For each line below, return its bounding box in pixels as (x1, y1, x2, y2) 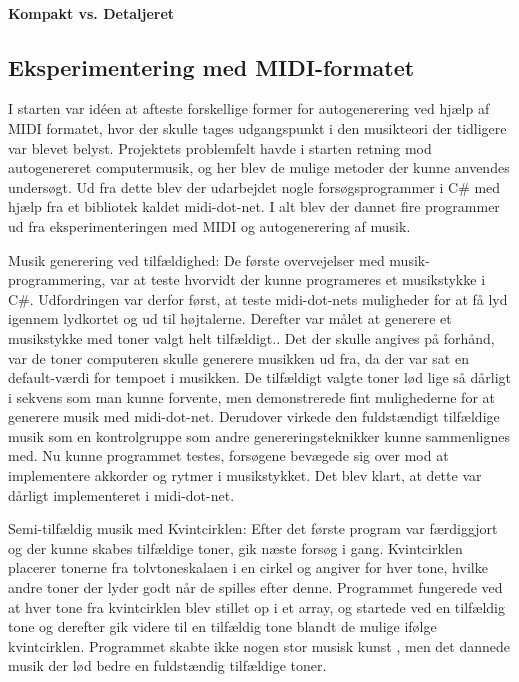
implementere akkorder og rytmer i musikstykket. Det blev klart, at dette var (8, 465, 482, 486)
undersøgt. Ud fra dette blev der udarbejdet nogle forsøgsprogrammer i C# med (8, 176, 501, 197)
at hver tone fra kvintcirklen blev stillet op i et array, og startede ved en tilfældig (8, 596, 506, 617)
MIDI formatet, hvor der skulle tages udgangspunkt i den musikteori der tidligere (8, 117, 507, 138)
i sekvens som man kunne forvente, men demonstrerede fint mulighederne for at (8, 386, 495, 407)
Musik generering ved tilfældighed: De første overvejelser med (8, 249, 385, 270)
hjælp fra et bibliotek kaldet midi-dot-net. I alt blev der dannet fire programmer (8, 196, 500, 217)
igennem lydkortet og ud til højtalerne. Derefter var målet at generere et (8, 308, 452, 329)
